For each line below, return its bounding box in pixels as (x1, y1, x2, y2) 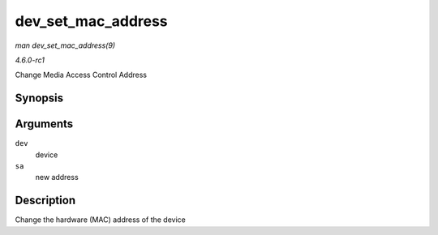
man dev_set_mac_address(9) (15, 41, 116, 50)
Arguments (15, 117, 74, 131)
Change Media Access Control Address (15, 70, 148, 80)
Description (15, 194, 76, 207)
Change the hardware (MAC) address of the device (15, 215, 186, 224)
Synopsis (15, 92, 64, 105)
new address (35, 173, 79, 182)
